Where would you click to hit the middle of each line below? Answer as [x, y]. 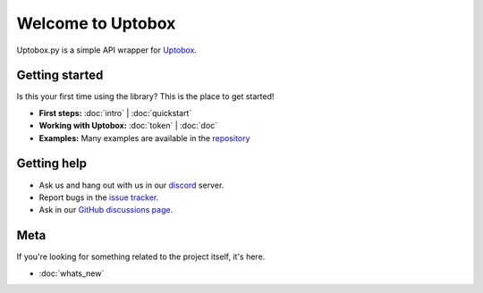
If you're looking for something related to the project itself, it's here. [141, 257]
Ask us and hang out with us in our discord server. [131, 185]
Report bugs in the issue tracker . [99, 197]
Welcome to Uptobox [96, 23]
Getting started [60, 75]
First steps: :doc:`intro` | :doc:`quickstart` [115, 113]
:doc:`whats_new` [72, 273]
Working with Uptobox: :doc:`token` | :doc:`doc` [128, 126]
